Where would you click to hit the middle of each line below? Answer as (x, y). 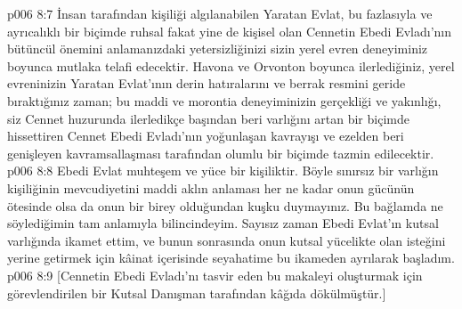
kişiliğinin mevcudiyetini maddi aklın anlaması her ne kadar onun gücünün (211, 187)
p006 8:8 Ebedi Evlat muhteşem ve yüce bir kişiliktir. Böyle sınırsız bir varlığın (223, 171)
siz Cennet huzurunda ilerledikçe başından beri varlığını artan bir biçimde (208, 118)
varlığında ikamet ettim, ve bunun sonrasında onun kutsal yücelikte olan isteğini (227, 240)
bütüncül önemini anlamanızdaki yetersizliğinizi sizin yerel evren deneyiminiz (218, 49)
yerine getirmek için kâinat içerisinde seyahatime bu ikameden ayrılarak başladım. (231, 258)
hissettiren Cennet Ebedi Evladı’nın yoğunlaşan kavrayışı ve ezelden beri (206, 136)
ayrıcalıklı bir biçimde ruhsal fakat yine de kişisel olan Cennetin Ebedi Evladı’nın (229, 31)
